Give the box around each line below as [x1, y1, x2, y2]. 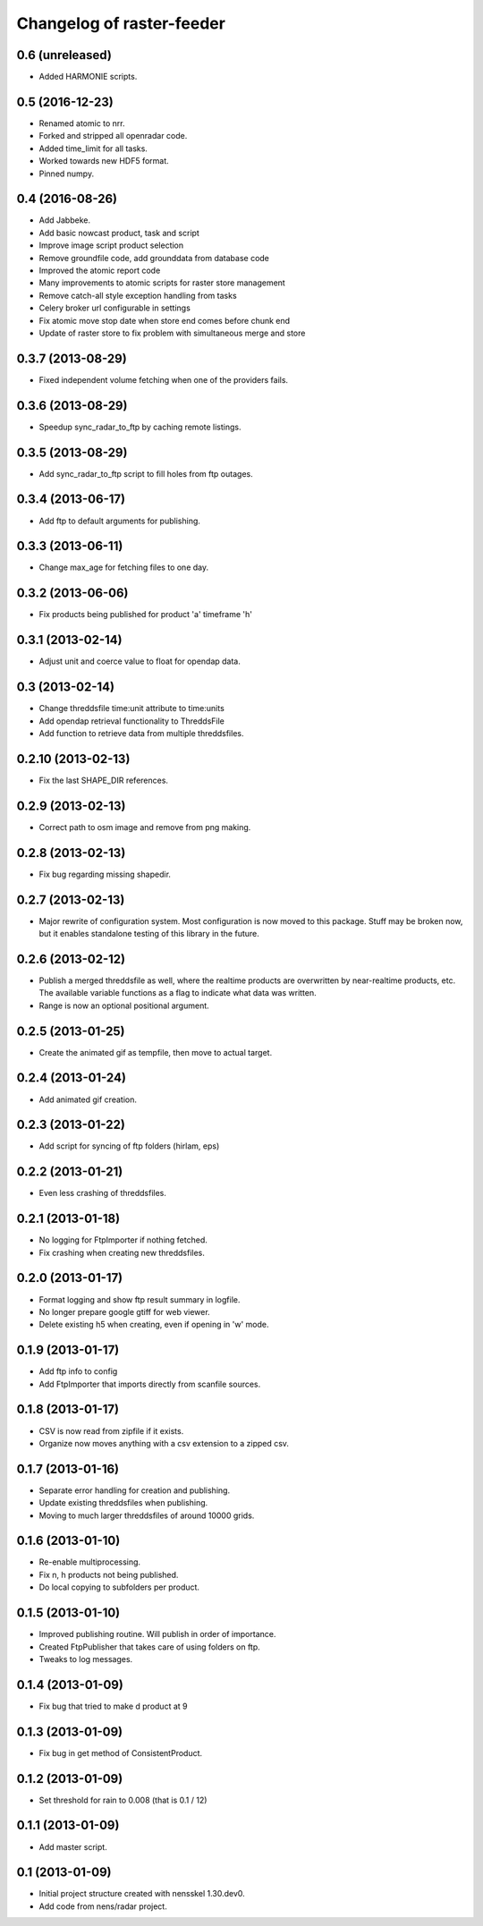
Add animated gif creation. [38, 1094, 138, 1105]
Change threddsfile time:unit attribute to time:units [38, 703, 225, 714]
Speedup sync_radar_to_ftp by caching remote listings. [38, 421, 241, 432]
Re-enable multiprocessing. [38, 1557, 141, 1567]
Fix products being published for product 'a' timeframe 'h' [38, 609, 253, 620]
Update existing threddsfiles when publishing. [38, 1498, 208, 1508]
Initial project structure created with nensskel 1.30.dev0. [38, 1888, 245, 1899]
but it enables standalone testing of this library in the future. [38, 929, 259, 938]
